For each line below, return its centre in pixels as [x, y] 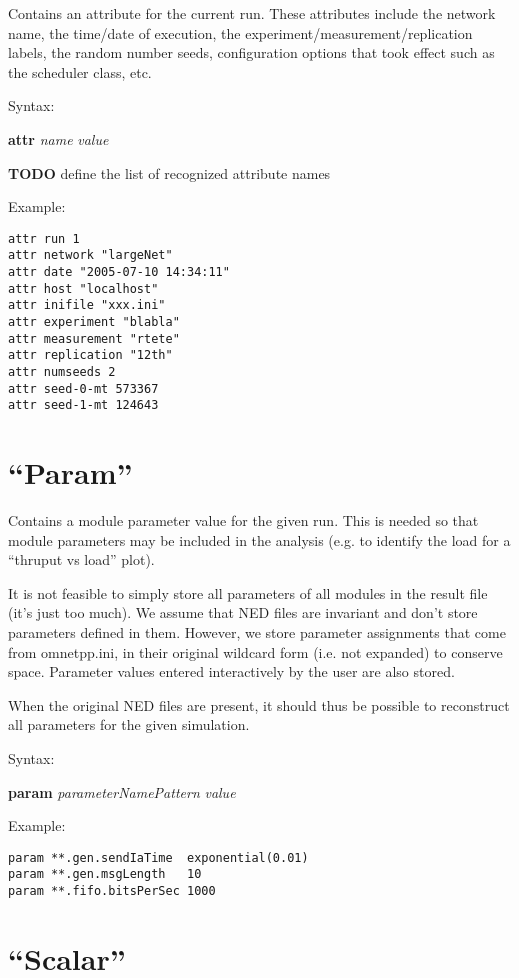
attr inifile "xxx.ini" [87, 305]
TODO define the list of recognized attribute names [169, 172]
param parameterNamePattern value [122, 791]
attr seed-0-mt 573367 [83, 388]
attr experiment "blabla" [94, 322]
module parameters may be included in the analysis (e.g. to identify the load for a [259, 539]
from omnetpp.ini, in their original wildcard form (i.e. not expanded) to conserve [255, 651]
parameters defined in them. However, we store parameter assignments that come [257, 632]
